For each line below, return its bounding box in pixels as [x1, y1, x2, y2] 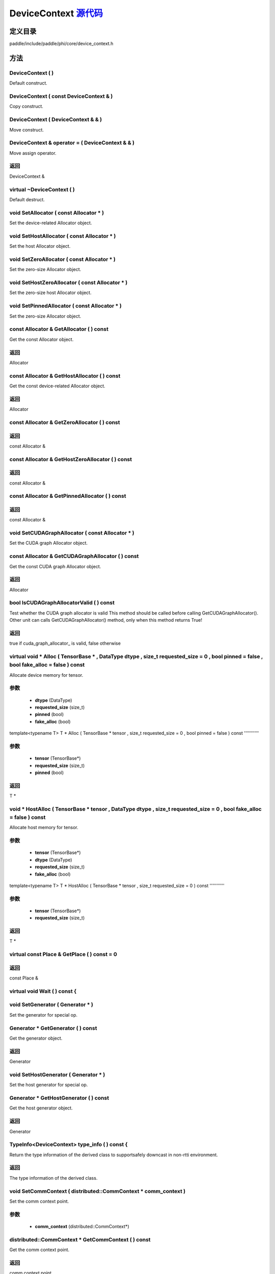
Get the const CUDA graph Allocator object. [9, 563, 101, 569]
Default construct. [9, 80, 48, 86]
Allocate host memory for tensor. [9, 825, 78, 831]
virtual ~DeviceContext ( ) [9, 186, 75, 193]
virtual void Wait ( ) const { [9, 988, 76, 995]
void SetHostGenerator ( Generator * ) [9, 1071, 105, 1078]
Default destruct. [9, 196, 45, 202]
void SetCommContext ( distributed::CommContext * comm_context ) [9, 1187, 186, 1195]
